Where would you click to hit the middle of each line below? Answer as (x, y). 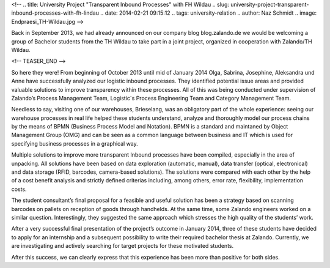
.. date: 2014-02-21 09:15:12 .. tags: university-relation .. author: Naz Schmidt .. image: (208, 13)
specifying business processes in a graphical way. (75, 143)
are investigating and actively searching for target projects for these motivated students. (123, 246)
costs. (19, 189)
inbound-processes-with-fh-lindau (55, 13)
